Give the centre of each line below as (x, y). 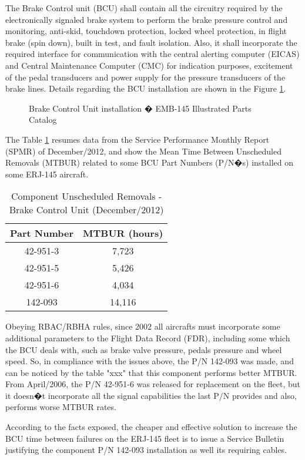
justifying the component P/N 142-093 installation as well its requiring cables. (146, 450)
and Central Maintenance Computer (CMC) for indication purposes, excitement (149, 65)
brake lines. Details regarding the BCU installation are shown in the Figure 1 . (146, 88)
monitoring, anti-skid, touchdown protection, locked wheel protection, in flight (146, 31)
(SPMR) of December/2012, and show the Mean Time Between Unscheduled (143, 151)
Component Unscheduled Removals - (86, 196)
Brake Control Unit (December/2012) (86, 210)
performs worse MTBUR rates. (61, 407)
